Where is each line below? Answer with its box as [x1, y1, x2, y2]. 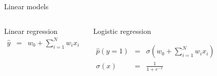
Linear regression [4, 25, 58, 36]
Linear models [4, 1, 49, 11]
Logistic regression [93, 25, 151, 36]
